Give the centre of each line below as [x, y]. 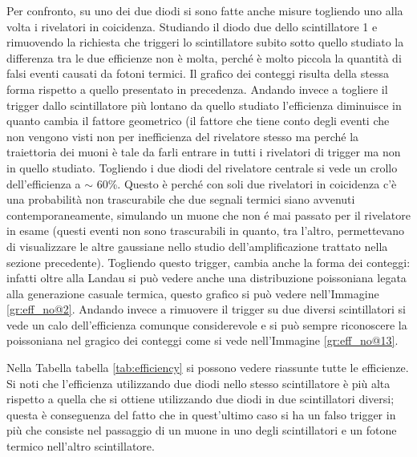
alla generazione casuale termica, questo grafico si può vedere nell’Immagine [193, 293]
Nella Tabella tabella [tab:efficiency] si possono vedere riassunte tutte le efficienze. [208, 368]
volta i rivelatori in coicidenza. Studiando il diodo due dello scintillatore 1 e [192, 26]
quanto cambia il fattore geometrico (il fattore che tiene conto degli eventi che [198, 121]
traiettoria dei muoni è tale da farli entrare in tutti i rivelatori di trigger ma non [204, 152]
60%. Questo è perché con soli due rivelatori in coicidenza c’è [247, 183]
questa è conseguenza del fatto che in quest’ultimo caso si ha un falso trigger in [201, 414]
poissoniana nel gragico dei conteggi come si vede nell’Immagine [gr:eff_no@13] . [202, 340]
